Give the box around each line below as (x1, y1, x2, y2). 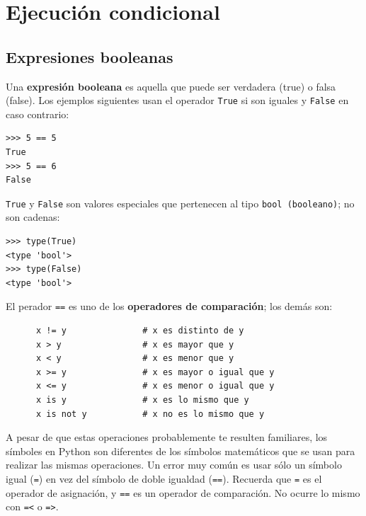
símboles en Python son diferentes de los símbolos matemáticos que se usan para (6, 443, 355, 458)
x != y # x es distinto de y (35, 326, 244, 336)
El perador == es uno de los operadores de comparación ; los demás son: (6, 299, 333, 314)
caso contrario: (6, 106, 69, 121)
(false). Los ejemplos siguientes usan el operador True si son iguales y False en (6, 93, 349, 108)
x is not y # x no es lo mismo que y (35, 408, 265, 419)
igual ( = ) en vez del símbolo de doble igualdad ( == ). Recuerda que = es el (6, 471, 322, 486)
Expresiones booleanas (6, 45, 173, 67)
